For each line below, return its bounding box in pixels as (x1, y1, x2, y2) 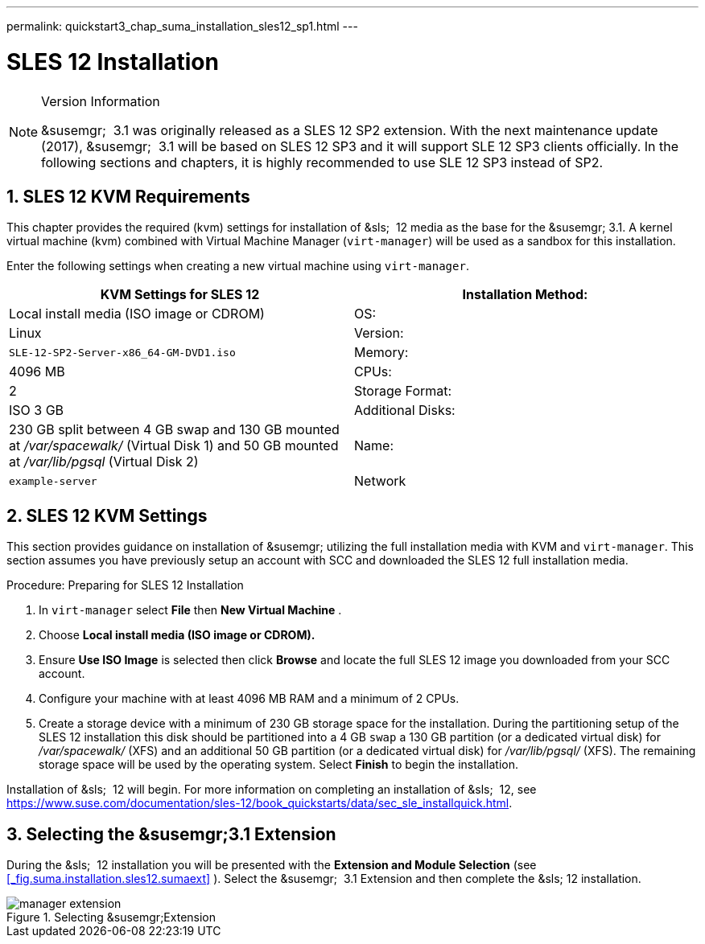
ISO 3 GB (9, 402, 64, 419)
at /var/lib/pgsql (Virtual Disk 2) (9, 454, 199, 470)
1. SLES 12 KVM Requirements (6, 186, 250, 207)
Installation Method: (462, 286, 588, 303)
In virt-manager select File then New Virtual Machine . (39, 603, 342, 618)
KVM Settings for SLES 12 (100, 286, 260, 303)
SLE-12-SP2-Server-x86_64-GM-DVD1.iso (9, 346, 236, 359)
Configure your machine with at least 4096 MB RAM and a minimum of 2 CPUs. (39, 692, 460, 706)
